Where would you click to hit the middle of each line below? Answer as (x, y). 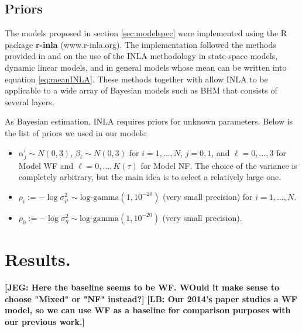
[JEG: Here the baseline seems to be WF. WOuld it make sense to (142, 287)
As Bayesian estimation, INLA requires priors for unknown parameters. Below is (149, 121)
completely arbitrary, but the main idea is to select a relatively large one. (150, 177)
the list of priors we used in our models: (76, 132)
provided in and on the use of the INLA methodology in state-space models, (141, 56)
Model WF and (46, 165)
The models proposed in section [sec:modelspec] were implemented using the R (146, 33)
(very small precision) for (208, 196)
